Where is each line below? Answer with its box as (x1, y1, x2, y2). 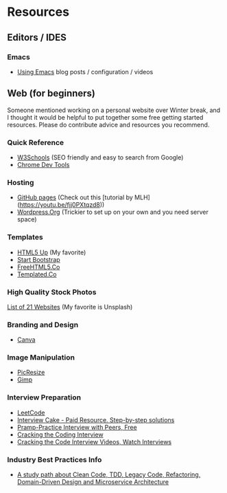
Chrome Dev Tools (16, 160, 70, 168)
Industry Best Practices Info (7, 454, 102, 464)
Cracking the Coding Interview (16, 430, 104, 439)
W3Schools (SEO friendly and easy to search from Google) (16, 153, 184, 162)
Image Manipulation (7, 353, 75, 362)
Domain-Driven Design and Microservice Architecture (16, 478, 169, 486)
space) (16, 215, 37, 223)
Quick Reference (7, 138, 64, 147)
